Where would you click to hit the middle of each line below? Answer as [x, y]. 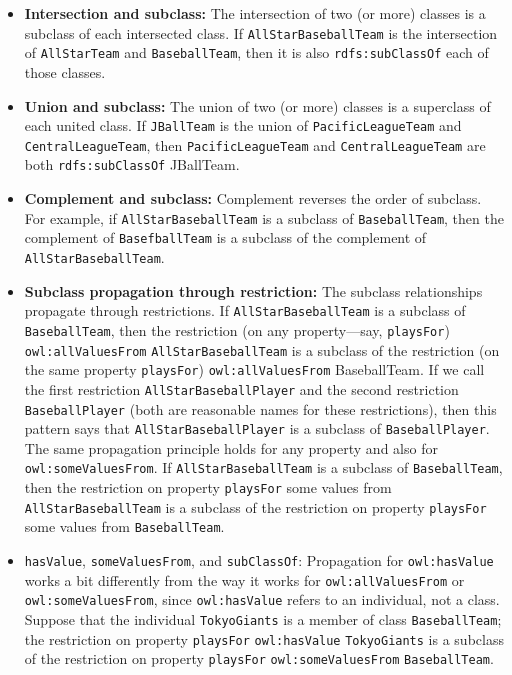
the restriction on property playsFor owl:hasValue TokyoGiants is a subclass [264, 638]
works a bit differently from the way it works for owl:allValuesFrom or [244, 579]
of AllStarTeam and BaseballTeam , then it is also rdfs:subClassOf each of [256, 52]
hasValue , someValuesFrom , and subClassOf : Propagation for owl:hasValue [259, 560]
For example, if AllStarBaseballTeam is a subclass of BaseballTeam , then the [264, 217]
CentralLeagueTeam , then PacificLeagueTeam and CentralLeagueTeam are [255, 144]
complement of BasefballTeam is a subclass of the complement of [225, 237]
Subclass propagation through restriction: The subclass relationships [253, 290]
